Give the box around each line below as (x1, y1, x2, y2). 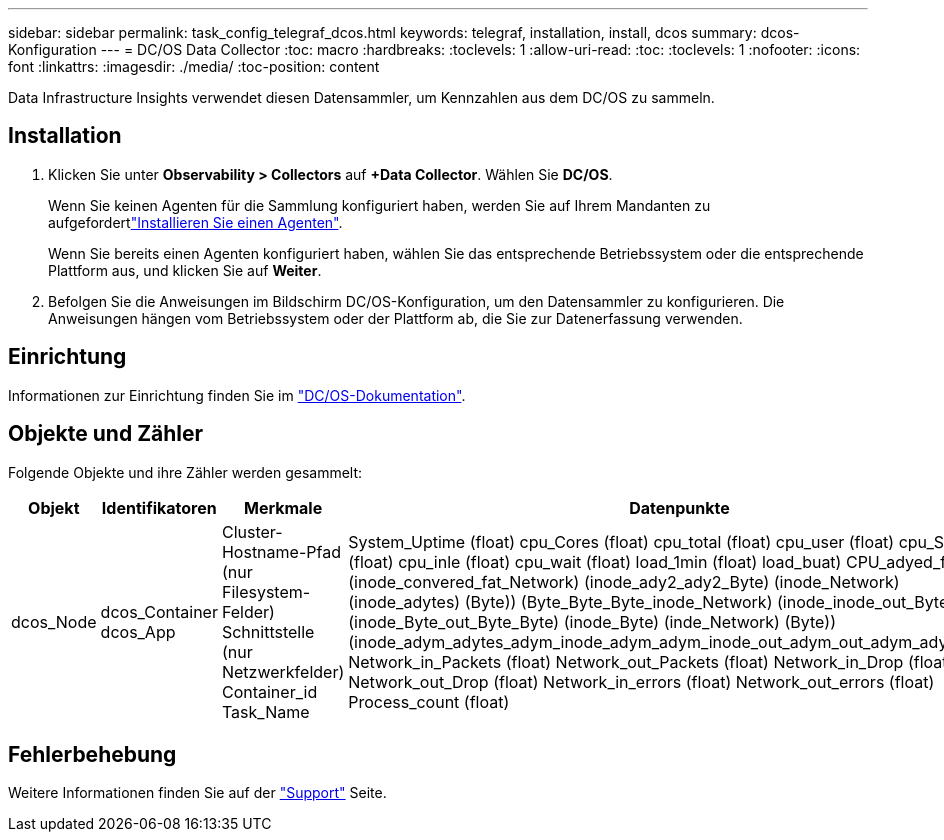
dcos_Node (11, 611, 97, 632)
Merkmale (243, 497, 323, 518)
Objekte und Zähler (8, 421, 204, 447)
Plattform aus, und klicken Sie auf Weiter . (48, 261, 322, 279)
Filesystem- (221, 581, 311, 602)
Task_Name (221, 701, 310, 722)
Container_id (221, 681, 318, 702)
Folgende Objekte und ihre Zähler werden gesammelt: (8, 463, 363, 481)
